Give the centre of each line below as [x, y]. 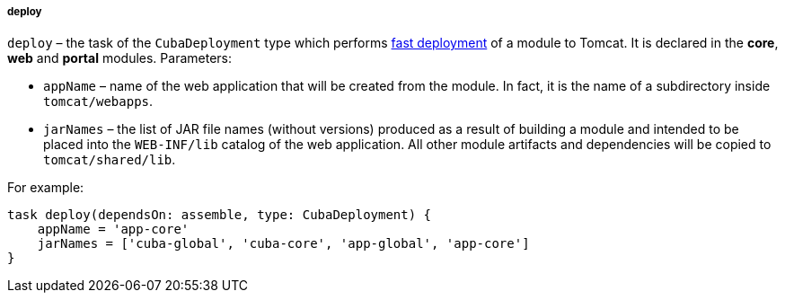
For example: [46, 188]
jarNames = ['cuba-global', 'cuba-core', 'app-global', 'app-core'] [283, 244]
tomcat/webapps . [98, 101]
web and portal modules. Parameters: [120, 58]
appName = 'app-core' [113, 229]
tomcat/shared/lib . [110, 160]
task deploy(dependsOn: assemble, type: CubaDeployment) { [220, 215]
